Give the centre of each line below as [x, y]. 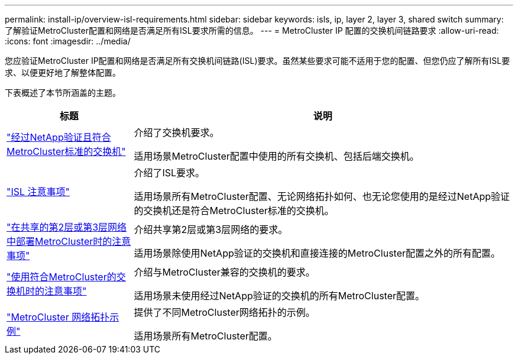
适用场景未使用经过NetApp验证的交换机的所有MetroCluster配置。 [279, 296]
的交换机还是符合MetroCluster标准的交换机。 [234, 211]
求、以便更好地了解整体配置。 [63, 72]
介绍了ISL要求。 [169, 173]
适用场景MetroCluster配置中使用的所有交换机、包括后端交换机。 [276, 156]
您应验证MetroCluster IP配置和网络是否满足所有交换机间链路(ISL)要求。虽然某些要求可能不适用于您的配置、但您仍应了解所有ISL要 [258, 61]
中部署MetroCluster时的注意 [69, 241]
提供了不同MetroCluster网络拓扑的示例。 [224, 312]
